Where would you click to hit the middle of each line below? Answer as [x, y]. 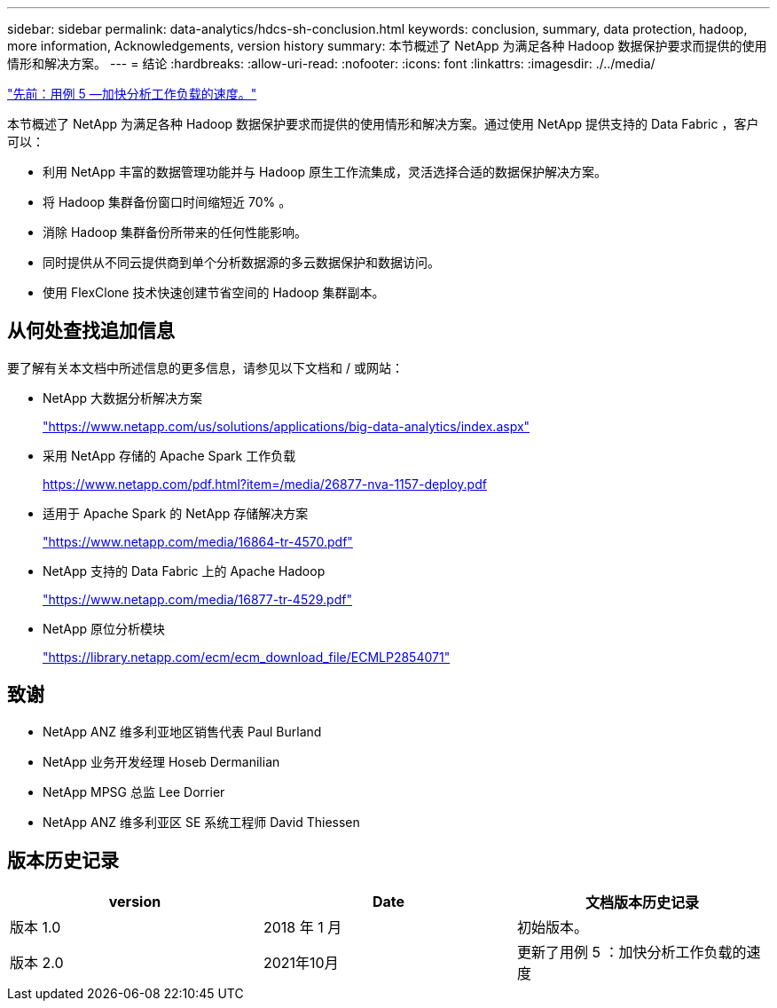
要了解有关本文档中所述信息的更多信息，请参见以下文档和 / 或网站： [205, 367]
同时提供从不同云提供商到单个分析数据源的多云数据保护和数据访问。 [241, 262]
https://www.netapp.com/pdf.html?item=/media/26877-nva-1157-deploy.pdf [265, 484]
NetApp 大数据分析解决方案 [123, 398]
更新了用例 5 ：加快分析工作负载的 [632, 952]
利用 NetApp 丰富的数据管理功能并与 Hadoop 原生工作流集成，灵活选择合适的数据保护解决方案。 [325, 172]
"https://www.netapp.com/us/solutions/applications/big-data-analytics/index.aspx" [286, 426]
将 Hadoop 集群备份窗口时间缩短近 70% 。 [167, 202]
